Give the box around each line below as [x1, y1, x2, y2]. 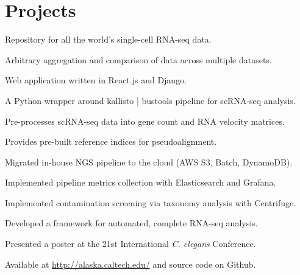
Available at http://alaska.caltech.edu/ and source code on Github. [5, 257, 256, 270]
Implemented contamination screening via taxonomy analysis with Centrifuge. [5, 196, 296, 209]
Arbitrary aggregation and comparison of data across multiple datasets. [5, 53, 272, 66]
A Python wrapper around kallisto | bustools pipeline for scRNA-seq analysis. [5, 94, 296, 106]
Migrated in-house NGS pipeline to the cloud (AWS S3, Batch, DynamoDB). [5, 155, 293, 168]
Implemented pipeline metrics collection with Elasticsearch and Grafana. [5, 176, 276, 189]
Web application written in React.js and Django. [5, 74, 187, 86]
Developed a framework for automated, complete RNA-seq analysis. [5, 217, 258, 229]
